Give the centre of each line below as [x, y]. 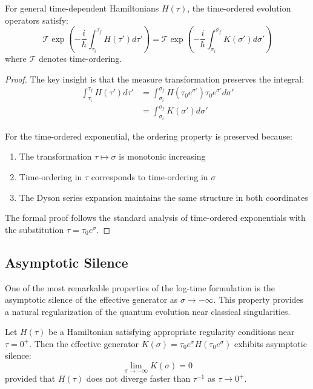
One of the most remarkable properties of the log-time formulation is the [140, 287]
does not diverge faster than [138, 378]
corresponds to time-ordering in [150, 176]
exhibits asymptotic [270, 343]
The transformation [55, 156]
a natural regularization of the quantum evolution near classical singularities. [148, 311]
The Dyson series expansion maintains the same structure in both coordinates [163, 197]
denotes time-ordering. [81, 59]
